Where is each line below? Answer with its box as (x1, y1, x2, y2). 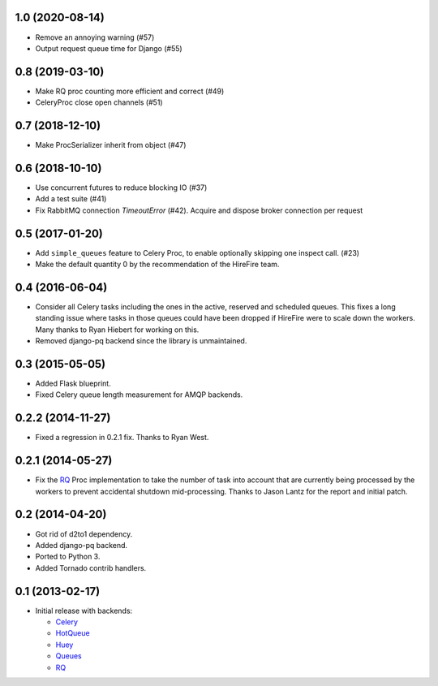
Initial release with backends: (35, 606, 133, 615)
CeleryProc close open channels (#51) (35, 97, 163, 107)
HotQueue (55, 628, 90, 638)
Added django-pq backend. (35, 540, 128, 550)
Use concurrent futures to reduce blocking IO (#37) (35, 183, 208, 192)
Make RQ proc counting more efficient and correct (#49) (35, 86, 225, 96)
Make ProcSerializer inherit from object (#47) (35, 140, 187, 150)
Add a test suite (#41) (35, 194, 107, 204)
